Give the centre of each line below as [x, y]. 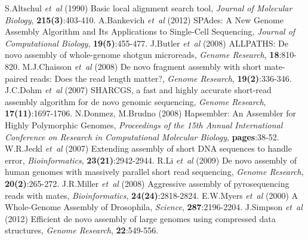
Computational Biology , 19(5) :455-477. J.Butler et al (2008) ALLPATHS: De [147, 43]
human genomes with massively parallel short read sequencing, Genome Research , [154, 172]
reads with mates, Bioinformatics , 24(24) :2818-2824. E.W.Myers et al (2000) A [152, 195]
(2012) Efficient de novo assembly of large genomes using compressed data [140, 218]
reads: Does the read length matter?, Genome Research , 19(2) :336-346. [161, 78]
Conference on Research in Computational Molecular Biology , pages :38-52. [142, 136]
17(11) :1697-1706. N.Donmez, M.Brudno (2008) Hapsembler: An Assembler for [151, 113]
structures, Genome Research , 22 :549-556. [82, 230]
